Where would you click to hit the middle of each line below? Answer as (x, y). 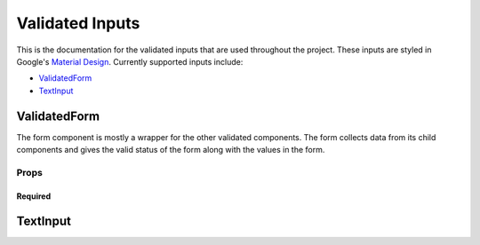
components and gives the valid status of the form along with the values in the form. (171, 150)
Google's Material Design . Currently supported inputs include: (130, 61)
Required (34, 196)
